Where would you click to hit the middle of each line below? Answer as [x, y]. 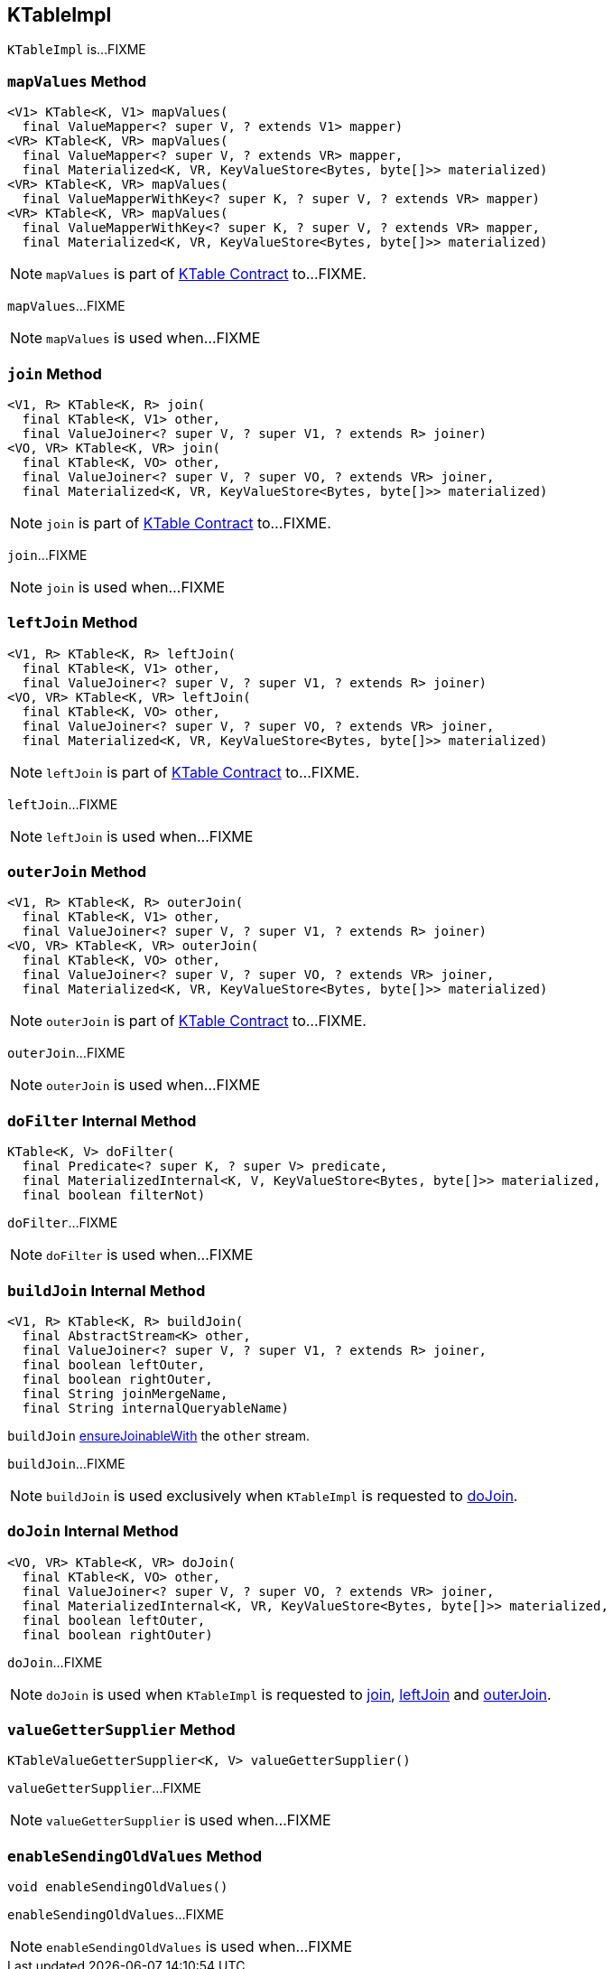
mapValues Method [77, 81]
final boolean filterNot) [114, 1195]
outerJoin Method [77, 872]
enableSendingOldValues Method [135, 1856]
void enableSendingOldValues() [118, 1887]
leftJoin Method [73, 623]
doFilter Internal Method [102, 1120]
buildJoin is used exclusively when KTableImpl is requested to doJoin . [282, 1495]
